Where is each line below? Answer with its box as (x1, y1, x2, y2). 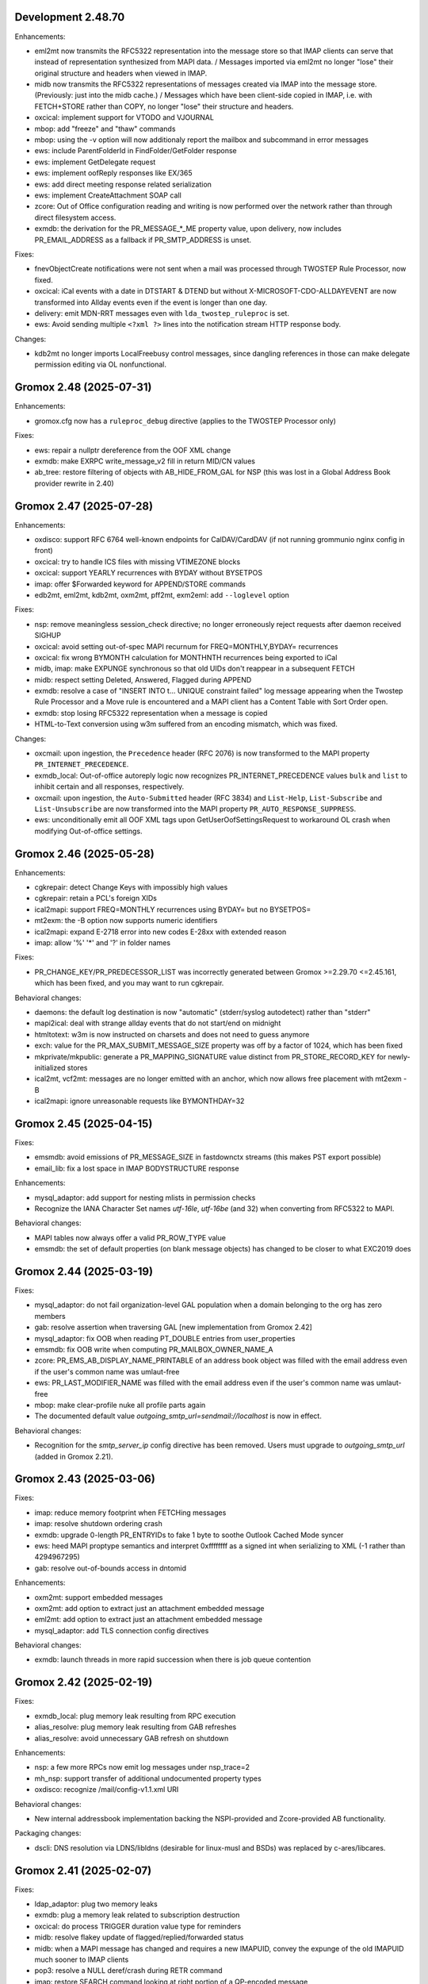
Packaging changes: (14, 1828, 82, 1838)
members (34, 1311, 67, 1321)
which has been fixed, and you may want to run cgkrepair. (34, 979, 224, 988)
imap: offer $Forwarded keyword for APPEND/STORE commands (34, 579, 246, 589)
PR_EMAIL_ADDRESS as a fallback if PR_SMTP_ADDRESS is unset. (34, 235, 252, 244)
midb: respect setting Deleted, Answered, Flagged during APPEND (34, 675, 252, 684)
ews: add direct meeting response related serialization (34, 179, 212, 189)
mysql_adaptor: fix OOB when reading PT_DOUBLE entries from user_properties (34, 1333, 296, 1343)
